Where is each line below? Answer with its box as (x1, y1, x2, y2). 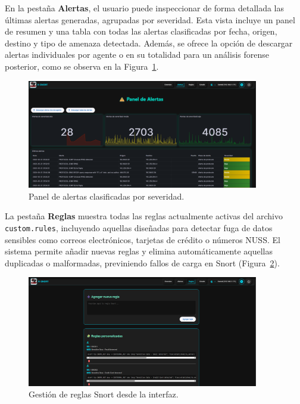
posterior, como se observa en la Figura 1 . (5, 60, 159, 72)
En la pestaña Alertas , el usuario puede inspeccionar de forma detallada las (5, 2, 285, 14)
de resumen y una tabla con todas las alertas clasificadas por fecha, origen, (5, 25, 277, 38)
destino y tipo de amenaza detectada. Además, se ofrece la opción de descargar (5, 36, 293, 49)
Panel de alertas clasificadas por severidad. (29, 189, 185, 202)
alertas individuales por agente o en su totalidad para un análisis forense (5, 48, 269, 61)
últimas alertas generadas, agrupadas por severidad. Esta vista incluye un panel (5, 13, 295, 26)
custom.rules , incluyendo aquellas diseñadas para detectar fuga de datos (5, 221, 273, 234)
